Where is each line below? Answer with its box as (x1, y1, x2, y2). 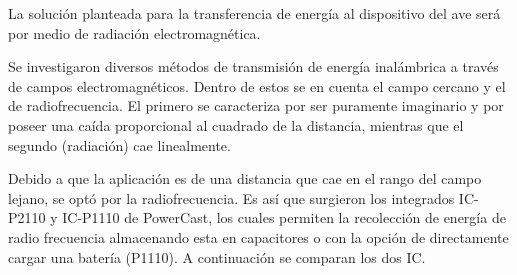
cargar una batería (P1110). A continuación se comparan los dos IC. (8, 246, 426, 267)
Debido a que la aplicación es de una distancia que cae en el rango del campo (8, 168, 482, 189)
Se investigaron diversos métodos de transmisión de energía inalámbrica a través (8, 56, 499, 77)
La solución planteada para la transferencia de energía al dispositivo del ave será (8, 3, 501, 23)
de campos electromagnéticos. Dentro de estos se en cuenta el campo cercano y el (8, 75, 506, 96)
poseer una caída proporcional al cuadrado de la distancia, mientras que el (8, 114, 464, 135)
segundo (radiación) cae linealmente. (8, 134, 231, 155)
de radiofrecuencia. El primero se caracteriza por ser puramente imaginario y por (8, 95, 504, 116)
